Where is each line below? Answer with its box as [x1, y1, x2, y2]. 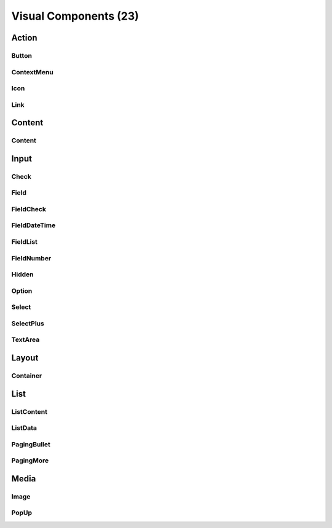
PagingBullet [11, 440, 50, 448]
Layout [11, 353, 39, 363]
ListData [11, 424, 37, 432]
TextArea [11, 335, 40, 344]
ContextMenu [11, 68, 53, 76]
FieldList [11, 238, 38, 246]
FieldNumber [11, 254, 52, 262]
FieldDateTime [11, 221, 56, 230]
